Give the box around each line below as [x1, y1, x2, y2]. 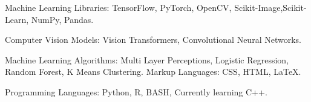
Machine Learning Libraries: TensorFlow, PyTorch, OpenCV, [5, 1, 232, 13]
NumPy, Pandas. [31, 13, 94, 25]
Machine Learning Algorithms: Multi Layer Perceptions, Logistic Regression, [5, 53, 289, 66]
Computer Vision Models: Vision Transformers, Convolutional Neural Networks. [5, 33, 301, 46]
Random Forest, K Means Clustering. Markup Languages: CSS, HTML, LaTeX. [5, 65, 301, 78]
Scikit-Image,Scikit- [234, 1, 307, 13]
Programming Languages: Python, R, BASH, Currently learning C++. [5, 85, 267, 98]
